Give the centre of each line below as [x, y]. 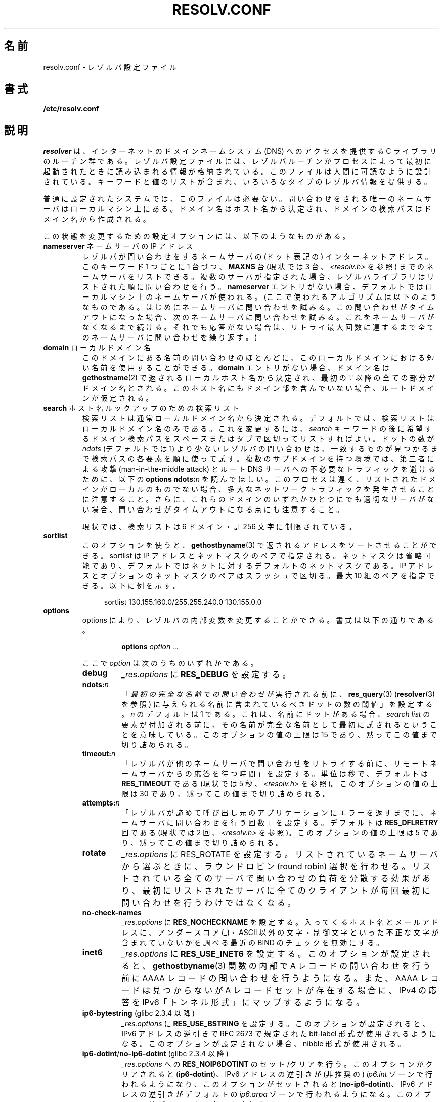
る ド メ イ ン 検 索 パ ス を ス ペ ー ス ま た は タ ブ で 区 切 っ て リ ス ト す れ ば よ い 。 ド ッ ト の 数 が [258, 439]
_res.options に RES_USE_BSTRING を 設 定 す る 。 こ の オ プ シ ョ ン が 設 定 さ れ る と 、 [276, 1024]
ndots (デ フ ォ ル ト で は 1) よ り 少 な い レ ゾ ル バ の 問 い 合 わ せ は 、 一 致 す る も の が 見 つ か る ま [260, 449]
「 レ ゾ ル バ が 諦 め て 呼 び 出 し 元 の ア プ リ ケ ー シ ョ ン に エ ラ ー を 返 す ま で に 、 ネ [279, 813]
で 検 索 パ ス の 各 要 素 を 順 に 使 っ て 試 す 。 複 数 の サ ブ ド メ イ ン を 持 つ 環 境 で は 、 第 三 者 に [258, 459]
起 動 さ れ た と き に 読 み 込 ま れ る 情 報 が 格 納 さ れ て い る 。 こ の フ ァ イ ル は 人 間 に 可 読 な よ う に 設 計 [237, 172]
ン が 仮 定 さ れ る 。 [118, 398]
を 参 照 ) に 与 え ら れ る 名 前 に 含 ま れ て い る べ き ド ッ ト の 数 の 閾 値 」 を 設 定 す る [277, 704]
